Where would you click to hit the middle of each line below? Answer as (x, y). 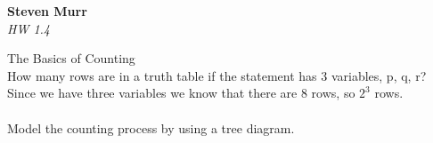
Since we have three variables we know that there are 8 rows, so (181, 93)
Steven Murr (47, 11)
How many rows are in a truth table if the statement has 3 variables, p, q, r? (217, 75)
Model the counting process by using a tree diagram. (151, 127)
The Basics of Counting (71, 58)
